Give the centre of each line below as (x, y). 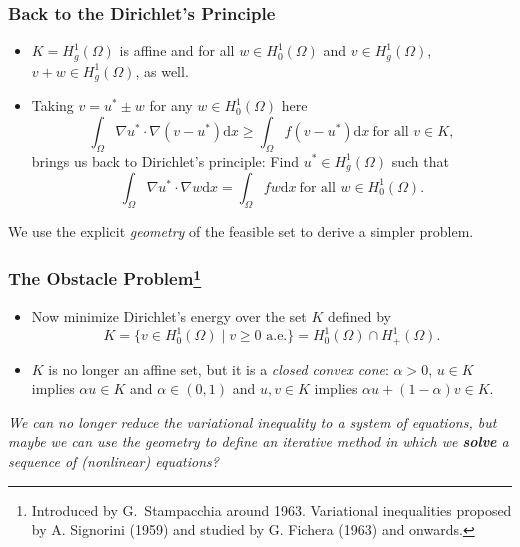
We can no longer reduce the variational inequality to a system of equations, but (252, 421)
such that (420, 160)
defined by (359, 316)
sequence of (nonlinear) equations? (113, 460)
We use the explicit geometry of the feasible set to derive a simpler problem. (241, 230)
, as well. (162, 70)
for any (171, 105)
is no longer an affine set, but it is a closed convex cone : (218, 368)
